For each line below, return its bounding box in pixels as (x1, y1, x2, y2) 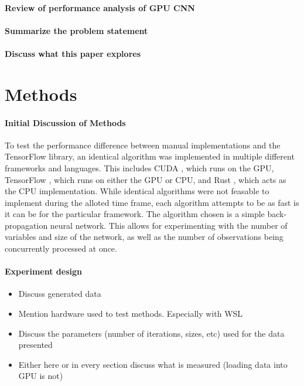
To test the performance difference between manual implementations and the (5, 138, 281, 151)
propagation (5, 219, 48, 231)
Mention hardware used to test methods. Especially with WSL (18, 307, 243, 320)
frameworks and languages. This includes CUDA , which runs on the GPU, (5, 161, 274, 174)
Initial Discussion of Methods (5, 116, 126, 128)
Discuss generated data (18, 287, 101, 300)
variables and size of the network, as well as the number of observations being (5, 231, 283, 243)
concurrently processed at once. (5, 242, 117, 255)
